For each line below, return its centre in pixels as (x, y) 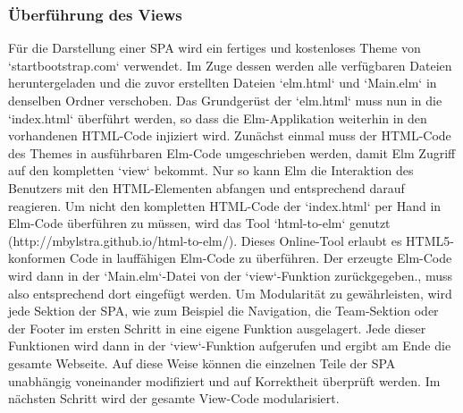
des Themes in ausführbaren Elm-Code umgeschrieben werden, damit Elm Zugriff (232, 152)
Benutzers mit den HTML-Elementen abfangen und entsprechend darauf (206, 187)
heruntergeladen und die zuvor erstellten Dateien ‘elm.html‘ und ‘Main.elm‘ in (223, 83)
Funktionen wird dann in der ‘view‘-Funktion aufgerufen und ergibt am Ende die (230, 346)
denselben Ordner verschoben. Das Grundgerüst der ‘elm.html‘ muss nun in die (225, 100)
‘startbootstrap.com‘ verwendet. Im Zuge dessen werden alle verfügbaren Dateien (230, 65)
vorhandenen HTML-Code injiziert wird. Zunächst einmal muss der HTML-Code (230, 135)
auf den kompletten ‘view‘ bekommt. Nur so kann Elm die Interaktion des (211, 170)
